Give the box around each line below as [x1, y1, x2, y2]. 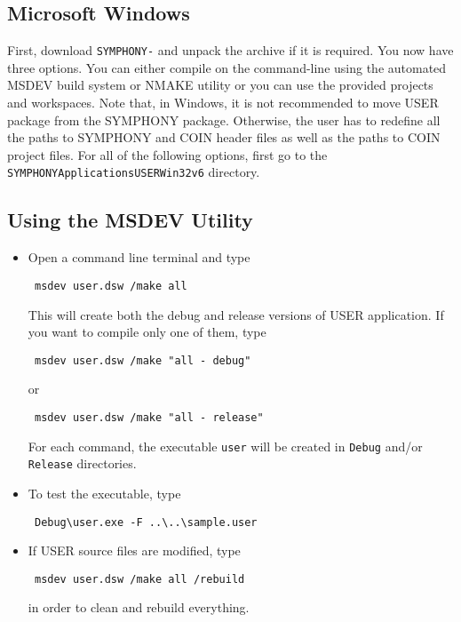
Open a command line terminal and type [28, 248, 250, 267]
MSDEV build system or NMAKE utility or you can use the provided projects [7, 76, 433, 94]
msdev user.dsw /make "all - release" [34, 411, 264, 424]
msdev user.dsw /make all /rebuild [34, 572, 245, 586]
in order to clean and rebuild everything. [28, 598, 250, 617]
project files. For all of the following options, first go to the [7, 145, 328, 163]
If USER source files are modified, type [28, 541, 241, 560]
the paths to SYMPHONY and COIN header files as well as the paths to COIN [7, 128, 441, 147]
